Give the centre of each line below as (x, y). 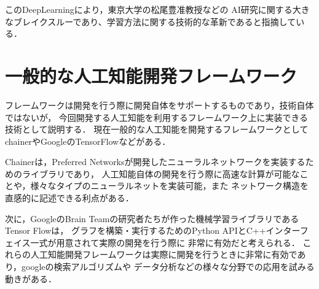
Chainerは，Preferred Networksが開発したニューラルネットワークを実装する (155, 162)
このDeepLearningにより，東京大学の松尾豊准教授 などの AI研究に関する (149, 9)
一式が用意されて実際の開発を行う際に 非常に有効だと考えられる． (165, 242)
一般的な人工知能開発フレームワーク (151, 75)
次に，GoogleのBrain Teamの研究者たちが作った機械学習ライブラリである (152, 218)
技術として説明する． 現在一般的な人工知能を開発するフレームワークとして (157, 129)
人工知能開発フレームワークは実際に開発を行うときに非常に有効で (164, 254)
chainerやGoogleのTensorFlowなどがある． (88, 141)
